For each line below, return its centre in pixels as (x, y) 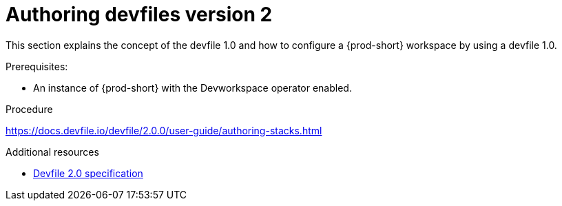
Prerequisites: (37, 66)
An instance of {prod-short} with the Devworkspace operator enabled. (192, 87)
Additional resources (52, 152)
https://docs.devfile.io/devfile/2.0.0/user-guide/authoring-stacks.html (164, 130)
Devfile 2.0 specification (88, 173)
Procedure (29, 109)
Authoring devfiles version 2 (139, 14)
